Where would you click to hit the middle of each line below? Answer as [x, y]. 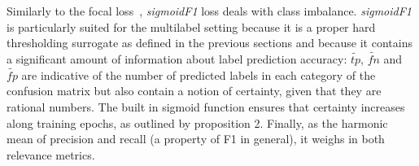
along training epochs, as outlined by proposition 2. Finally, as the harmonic [197, 122]
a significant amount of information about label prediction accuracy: [177, 59]
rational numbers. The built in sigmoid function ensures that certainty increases [206, 107]
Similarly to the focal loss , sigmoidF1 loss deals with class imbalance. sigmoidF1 [209, 11]
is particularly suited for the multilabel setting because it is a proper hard [191, 26]
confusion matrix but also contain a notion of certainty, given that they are [194, 91]
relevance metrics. [51, 154]
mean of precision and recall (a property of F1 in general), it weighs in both [196, 139]
